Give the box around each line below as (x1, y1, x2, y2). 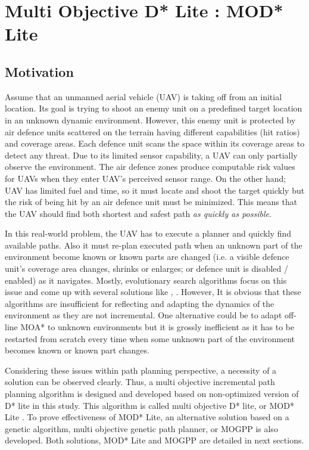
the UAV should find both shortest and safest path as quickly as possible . (5, 207, 271, 219)
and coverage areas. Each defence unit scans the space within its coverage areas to (5, 137, 305, 150)
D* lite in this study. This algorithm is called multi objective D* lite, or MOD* (5, 399, 294, 411)
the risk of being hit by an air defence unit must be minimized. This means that (5, 195, 298, 208)
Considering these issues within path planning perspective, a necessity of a (5, 364, 277, 376)
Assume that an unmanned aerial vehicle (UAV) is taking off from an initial (5, 90, 282, 103)
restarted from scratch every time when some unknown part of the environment (5, 332, 295, 345)
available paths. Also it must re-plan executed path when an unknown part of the (5, 238, 302, 251)
